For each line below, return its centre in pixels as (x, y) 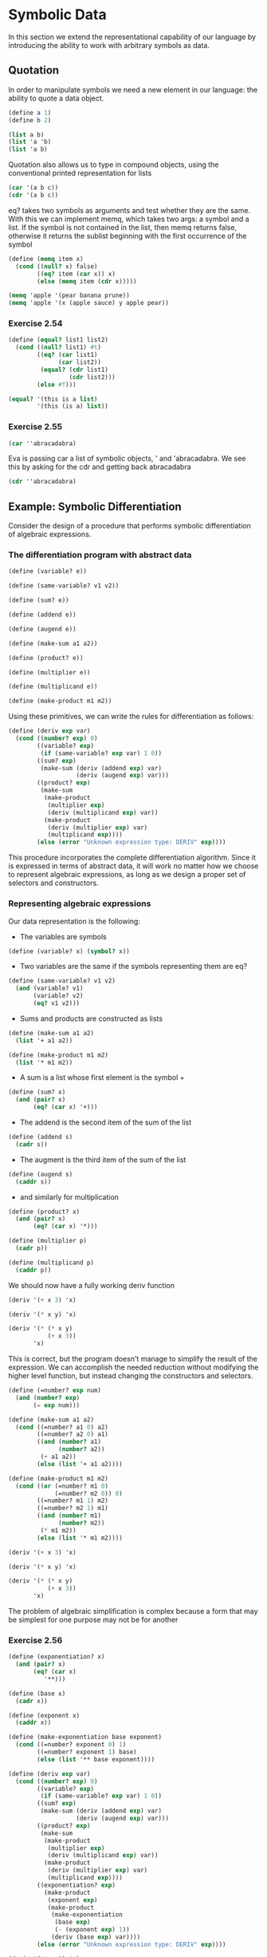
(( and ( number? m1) (69, 1516)
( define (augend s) (41, 1174)
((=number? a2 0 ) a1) (73, 1434)
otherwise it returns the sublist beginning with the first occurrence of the (128, 235)
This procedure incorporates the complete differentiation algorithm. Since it (132, 858)
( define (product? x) (44, 1212)
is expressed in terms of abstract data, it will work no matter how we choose (133, 866)
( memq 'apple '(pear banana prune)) (69, 296)
